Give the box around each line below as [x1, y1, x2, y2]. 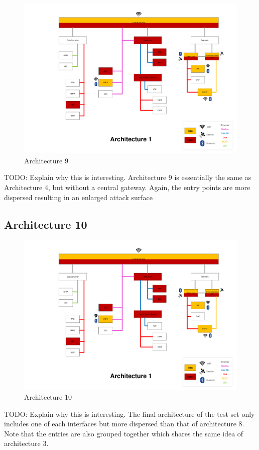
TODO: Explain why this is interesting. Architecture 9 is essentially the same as [4, 172, 251, 183]
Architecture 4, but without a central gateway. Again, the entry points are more [4, 182, 250, 192]
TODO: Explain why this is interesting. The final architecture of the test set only [4, 408, 255, 419]
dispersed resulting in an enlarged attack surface [4, 192, 153, 202]
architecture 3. [4, 438, 49, 448]
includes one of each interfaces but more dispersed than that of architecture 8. [4, 418, 244, 429]
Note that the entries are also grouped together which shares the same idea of [4, 428, 243, 438]
